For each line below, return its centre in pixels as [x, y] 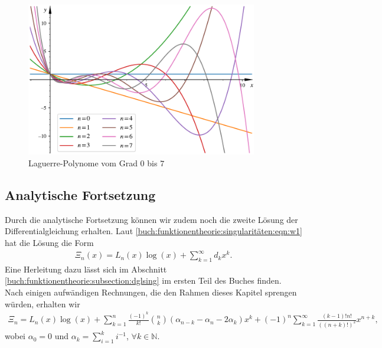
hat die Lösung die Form [49, 242]
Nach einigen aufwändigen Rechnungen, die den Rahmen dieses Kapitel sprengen [151, 292]
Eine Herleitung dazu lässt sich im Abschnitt [86, 269]
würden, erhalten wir [43, 303]
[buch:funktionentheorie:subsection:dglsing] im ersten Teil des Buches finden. [143, 280]
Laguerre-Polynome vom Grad [83, 162]
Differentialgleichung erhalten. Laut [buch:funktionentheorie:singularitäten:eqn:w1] [154, 231]
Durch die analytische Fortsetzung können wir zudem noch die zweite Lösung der [151, 219]
